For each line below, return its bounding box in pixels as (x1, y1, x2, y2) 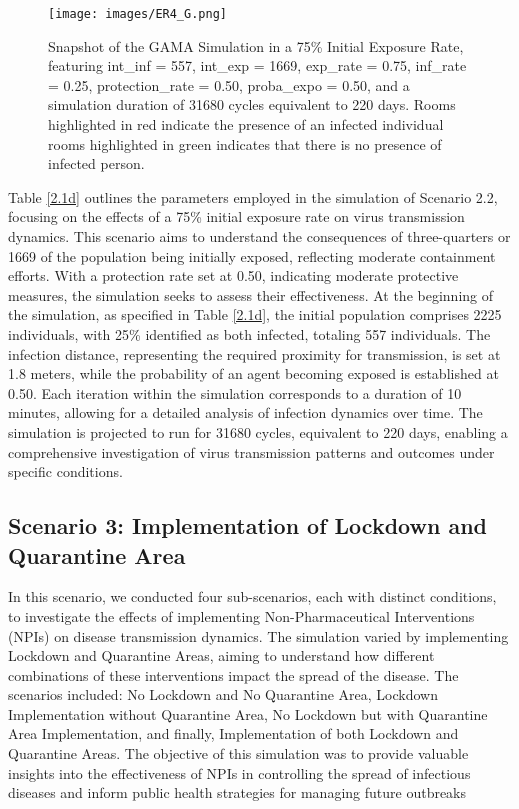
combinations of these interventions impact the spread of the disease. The (8, 664, 459, 685)
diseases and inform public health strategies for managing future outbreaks (8, 782, 467, 803)
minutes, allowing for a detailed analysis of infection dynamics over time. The (8, 402, 483, 423)
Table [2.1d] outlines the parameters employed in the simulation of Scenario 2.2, (8, 186, 498, 207)
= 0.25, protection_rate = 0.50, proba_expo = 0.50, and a (48, 74, 410, 95)
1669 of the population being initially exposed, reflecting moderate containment (8, 245, 496, 266)
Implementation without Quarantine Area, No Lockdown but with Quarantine (8, 703, 488, 724)
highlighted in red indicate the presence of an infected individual (48, 114, 444, 135)
